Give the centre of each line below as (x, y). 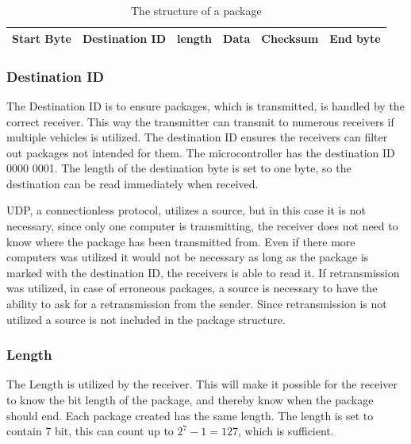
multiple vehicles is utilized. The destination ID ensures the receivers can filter (197, 137)
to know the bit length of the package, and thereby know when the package (190, 400)
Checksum (290, 38)
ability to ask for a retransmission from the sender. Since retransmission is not (197, 304)
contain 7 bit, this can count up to (90, 431)
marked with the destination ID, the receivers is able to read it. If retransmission (203, 272)
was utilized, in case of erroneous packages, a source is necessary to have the (192, 288)
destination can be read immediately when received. (133, 183)
